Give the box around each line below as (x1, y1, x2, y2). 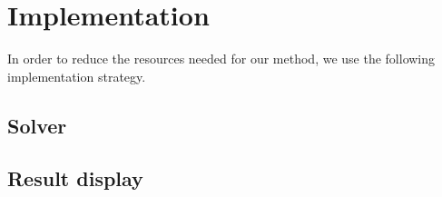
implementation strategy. (7, 66, 146, 85)
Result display (7, 164, 143, 192)
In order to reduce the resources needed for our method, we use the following (7, 49, 436, 68)
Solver (7, 111, 67, 139)
